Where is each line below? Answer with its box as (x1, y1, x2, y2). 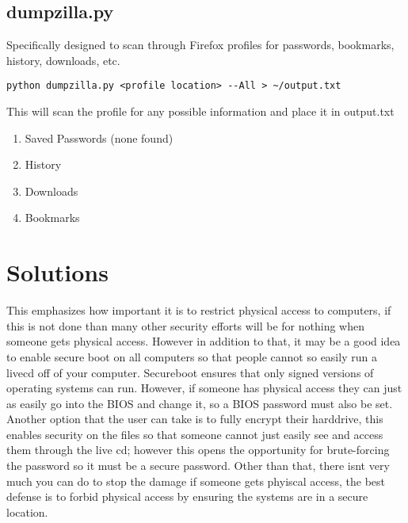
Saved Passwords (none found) (25, 129, 173, 146)
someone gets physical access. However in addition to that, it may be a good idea (6, 333, 401, 349)
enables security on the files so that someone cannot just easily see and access (6, 426, 383, 442)
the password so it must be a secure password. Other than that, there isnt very (6, 457, 390, 474)
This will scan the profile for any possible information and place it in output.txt (6, 103, 395, 120)
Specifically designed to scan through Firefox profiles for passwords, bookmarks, (6, 36, 395, 53)
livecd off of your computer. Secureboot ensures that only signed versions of (6, 364, 374, 380)
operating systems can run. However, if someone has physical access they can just (6, 380, 402, 396)
